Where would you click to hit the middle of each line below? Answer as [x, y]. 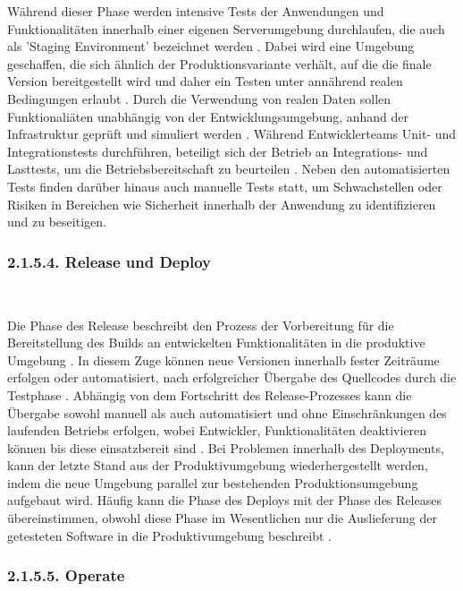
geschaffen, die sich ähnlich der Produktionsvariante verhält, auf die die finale [219, 63]
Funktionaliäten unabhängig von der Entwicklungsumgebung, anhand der [208, 116]
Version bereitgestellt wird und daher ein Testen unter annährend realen [205, 81]
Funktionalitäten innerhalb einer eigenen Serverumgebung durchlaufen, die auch [226, 28]
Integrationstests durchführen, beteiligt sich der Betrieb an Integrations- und [218, 151]
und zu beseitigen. [57, 222]
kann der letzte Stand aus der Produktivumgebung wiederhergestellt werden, [218, 465]
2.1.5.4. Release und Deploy [109, 261]
